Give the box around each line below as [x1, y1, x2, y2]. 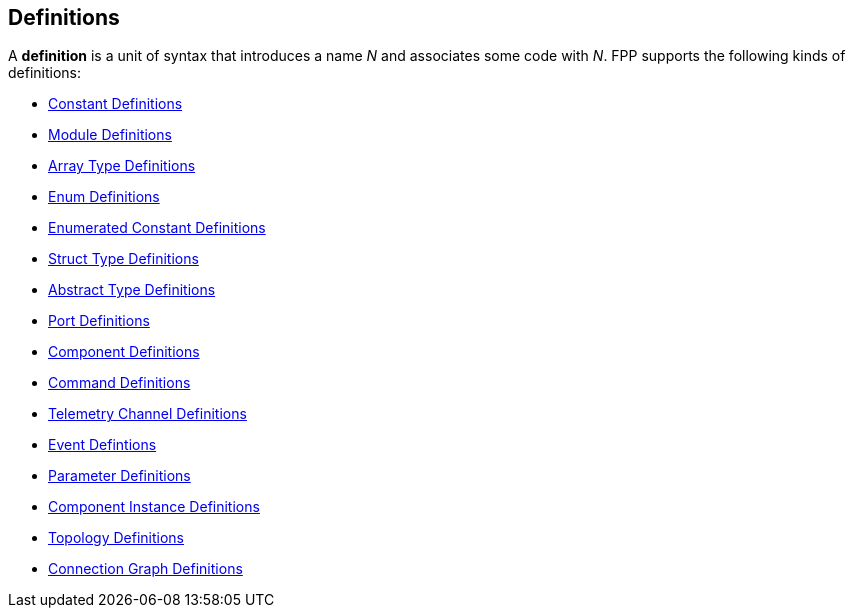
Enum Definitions [48, 188, 160, 206]
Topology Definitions [48, 529, 185, 547]
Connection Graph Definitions [48, 560, 243, 578]
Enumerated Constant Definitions [48, 219, 266, 237]
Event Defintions [48, 436, 157, 454]
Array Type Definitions [48, 157, 196, 175]
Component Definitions [48, 343, 200, 361]
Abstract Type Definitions [48, 281, 216, 299]
